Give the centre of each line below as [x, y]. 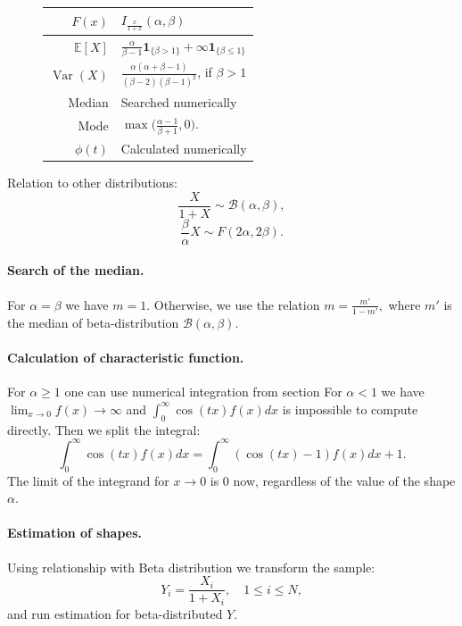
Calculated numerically [184, 148]
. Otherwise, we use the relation [233, 304]
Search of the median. [76, 270]
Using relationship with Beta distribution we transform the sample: [191, 567]
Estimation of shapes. [75, 533]
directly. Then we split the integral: [104, 429]
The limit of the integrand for [88, 480]
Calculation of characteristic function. [126, 358]
